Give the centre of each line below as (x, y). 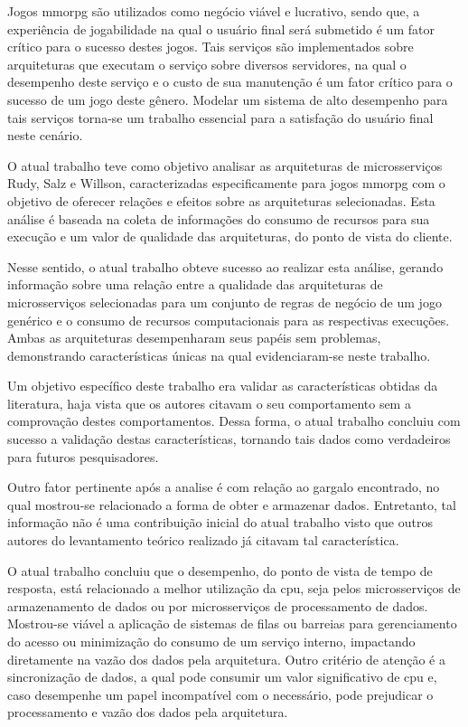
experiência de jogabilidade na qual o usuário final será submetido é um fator (221, 28)
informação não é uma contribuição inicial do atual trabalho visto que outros (220, 522)
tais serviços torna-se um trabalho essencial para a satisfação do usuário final (220, 117)
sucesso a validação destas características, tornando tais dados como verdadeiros (229, 439)
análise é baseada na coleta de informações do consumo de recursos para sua (219, 218)
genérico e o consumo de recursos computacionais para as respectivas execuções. (229, 320)
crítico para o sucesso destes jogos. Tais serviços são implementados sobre (211, 47)
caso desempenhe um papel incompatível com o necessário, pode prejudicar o (220, 694)
